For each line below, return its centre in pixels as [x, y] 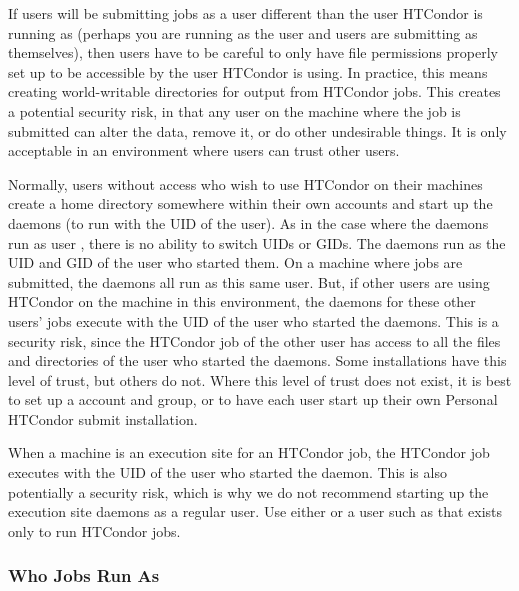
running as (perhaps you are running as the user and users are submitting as [243, 32]
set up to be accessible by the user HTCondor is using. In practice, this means [248, 71]
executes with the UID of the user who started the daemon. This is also [227, 472]
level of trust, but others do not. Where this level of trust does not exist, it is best [260, 379]
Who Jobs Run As [84, 575]
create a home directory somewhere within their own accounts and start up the [250, 203]
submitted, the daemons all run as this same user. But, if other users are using [249, 281]
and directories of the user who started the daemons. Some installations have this [257, 360]
